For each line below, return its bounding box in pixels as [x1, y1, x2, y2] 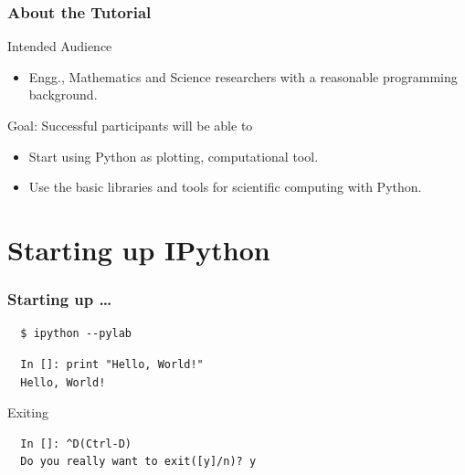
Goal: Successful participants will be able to [7, 116, 253, 134]
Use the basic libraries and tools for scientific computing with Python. [28, 177, 422, 196]
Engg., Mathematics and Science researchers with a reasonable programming [28, 67, 458, 86]
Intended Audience [7, 37, 112, 56]
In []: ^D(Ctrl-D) [20, 437, 132, 450]
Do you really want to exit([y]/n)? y [20, 455, 257, 469]
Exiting [7, 403, 48, 422]
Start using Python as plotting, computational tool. [28, 146, 319, 165]
